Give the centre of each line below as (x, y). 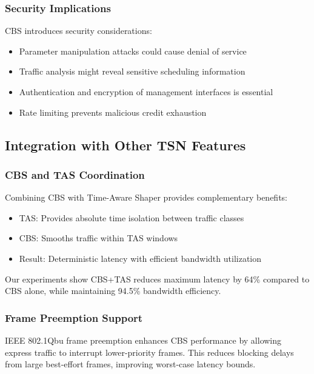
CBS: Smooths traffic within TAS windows (99, 238)
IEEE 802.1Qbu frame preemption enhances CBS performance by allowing (143, 340)
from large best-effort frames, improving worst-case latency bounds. (130, 364)
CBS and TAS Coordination (75, 174)
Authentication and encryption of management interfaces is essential (146, 92)
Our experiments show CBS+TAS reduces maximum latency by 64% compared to (157, 279)
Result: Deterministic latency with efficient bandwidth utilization (140, 258)
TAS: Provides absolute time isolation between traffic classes (132, 217)
